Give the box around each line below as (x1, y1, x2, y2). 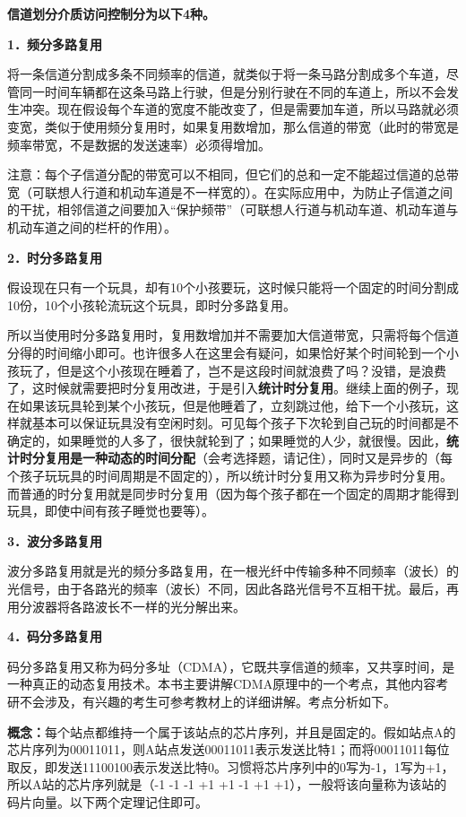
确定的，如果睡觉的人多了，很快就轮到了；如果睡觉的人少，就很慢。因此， (7, 430, 446, 449)
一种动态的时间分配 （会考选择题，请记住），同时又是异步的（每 (82, 448, 453, 467)
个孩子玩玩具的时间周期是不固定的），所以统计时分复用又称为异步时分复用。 (7, 466, 453, 485)
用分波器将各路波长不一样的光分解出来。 (7, 596, 246, 615)
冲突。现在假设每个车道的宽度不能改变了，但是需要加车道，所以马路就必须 (19, 100, 459, 118)
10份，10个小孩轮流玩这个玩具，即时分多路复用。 (7, 295, 296, 314)
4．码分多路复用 (7, 627, 103, 646)
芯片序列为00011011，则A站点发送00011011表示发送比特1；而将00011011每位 (7, 740, 450, 759)
